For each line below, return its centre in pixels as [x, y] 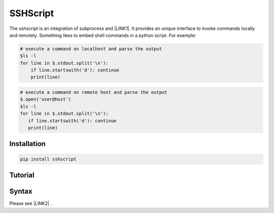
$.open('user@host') [45, 99]
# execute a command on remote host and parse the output [94, 92]
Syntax [21, 191]
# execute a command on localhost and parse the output [91, 49]
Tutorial [22, 175]
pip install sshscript [48, 159]
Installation [27, 144]
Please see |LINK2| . [31, 203]
